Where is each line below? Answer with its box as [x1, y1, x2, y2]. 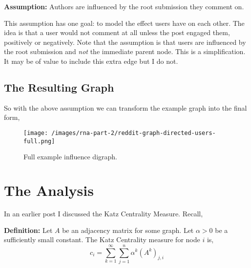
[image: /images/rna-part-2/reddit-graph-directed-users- [23, 129, 216, 136]
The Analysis [4, 180, 94, 200]
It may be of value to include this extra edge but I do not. [4, 56, 178, 66]
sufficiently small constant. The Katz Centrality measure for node [4, 234, 200, 245]
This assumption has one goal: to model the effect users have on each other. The [4, 18, 245, 28]
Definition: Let [4, 225, 53, 235]
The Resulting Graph [4, 79, 114, 95]
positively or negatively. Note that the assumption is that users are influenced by [4, 37, 246, 47]
